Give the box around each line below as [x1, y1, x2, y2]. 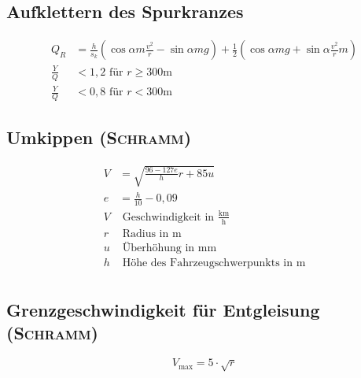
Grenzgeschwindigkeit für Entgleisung [6, 298, 320, 322]
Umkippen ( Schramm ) [6, 125, 192, 150]
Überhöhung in [122, 242, 195, 254]
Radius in [122, 228, 169, 239]
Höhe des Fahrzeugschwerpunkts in [122, 257, 293, 269]
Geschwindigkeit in [122, 211, 215, 223]
